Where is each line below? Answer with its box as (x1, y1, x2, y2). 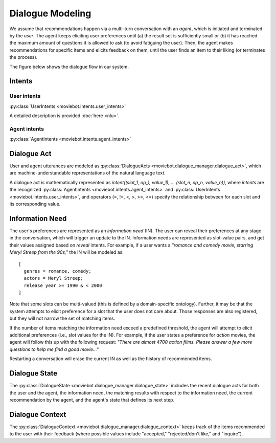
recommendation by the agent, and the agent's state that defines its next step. (9, 396, 175, 403)
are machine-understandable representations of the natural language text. (9, 170, 166, 176)
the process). (9, 54, 38, 60)
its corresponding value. (9, 201, 61, 207)
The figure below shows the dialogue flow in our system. (9, 63, 129, 70)
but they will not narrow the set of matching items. (9, 315, 116, 322)
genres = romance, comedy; (24, 268, 91, 274)
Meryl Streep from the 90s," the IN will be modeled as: (9, 249, 124, 255)
